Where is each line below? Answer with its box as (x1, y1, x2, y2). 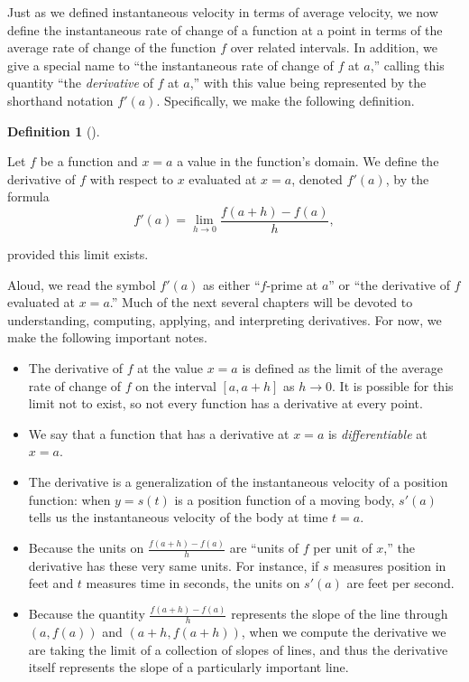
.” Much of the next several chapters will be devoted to (109, 293, 413, 312)
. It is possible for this (332, 376, 454, 395)
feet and (28, 574, 74, 593)
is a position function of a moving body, (174, 490, 395, 509)
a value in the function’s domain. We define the (177, 152, 439, 171)
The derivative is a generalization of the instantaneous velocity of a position (28, 472, 448, 490)
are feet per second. (346, 574, 455, 593)
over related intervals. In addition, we (230, 38, 437, 57)
